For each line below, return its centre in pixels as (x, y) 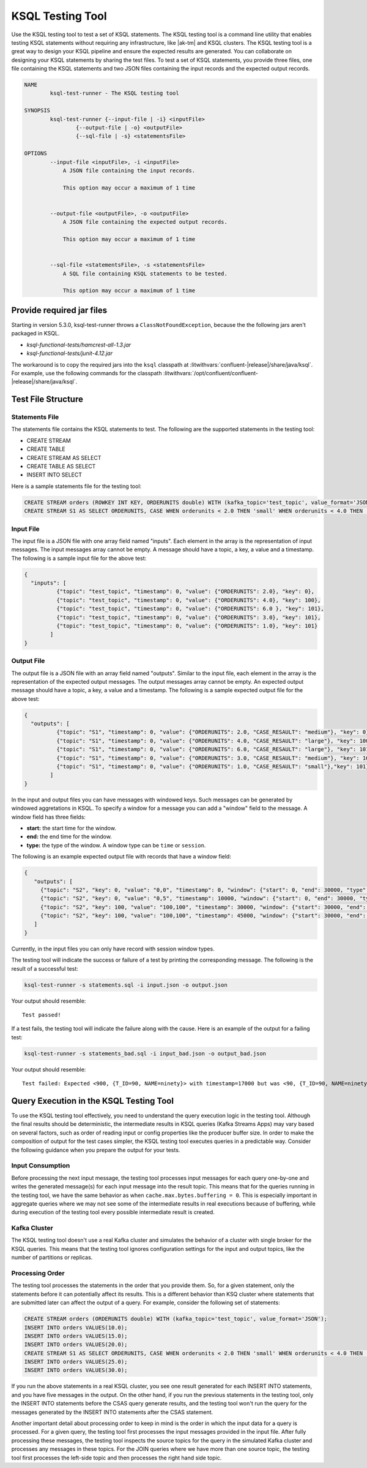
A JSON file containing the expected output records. (145, 222)
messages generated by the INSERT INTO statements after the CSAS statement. (112, 1412)
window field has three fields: (48, 817)
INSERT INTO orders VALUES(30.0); (76, 1370)
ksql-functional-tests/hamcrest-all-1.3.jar (79, 345)
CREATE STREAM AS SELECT (64, 457)
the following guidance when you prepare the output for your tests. (96, 1150)
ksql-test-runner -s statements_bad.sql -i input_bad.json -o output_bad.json (145, 1053)
